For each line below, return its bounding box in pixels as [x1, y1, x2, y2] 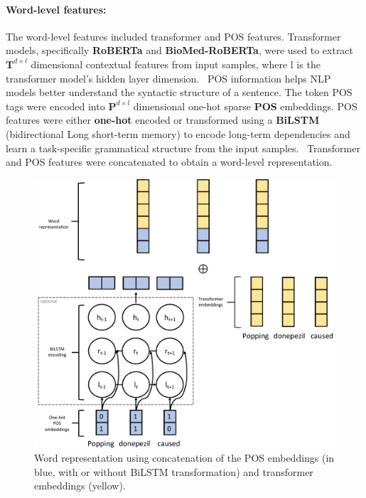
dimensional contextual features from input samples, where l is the [31, 56, 321, 71]
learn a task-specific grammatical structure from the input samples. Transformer [6, 140, 360, 155]
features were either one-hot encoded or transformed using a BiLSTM [6, 112, 320, 127]
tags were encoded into [6, 98, 105, 113]
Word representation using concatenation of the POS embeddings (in [34, 450, 335, 465]
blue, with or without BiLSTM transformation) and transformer [34, 464, 313, 479]
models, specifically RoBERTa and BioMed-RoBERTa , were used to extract [6, 43, 354, 58]
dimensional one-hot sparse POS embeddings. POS [133, 98, 357, 113]
